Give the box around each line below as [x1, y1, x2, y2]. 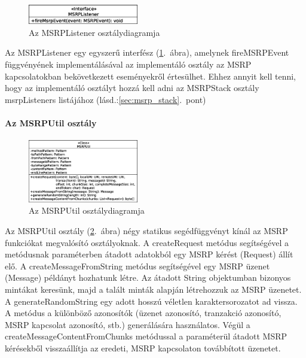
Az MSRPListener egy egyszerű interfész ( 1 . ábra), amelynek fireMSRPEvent [5, 46, 289, 59]
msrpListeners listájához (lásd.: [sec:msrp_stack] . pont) [5, 93, 206, 105]
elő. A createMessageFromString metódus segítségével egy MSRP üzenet [5, 259, 270, 272]
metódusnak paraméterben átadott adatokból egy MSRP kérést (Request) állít [5, 248, 293, 260]
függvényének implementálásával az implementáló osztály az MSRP [5, 58, 252, 71]
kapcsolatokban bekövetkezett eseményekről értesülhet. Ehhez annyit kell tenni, [5, 69, 296, 82]
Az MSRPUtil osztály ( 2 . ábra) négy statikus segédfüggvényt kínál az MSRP [5, 224, 288, 236]
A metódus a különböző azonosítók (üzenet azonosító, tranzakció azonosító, [5, 307, 281, 319]
